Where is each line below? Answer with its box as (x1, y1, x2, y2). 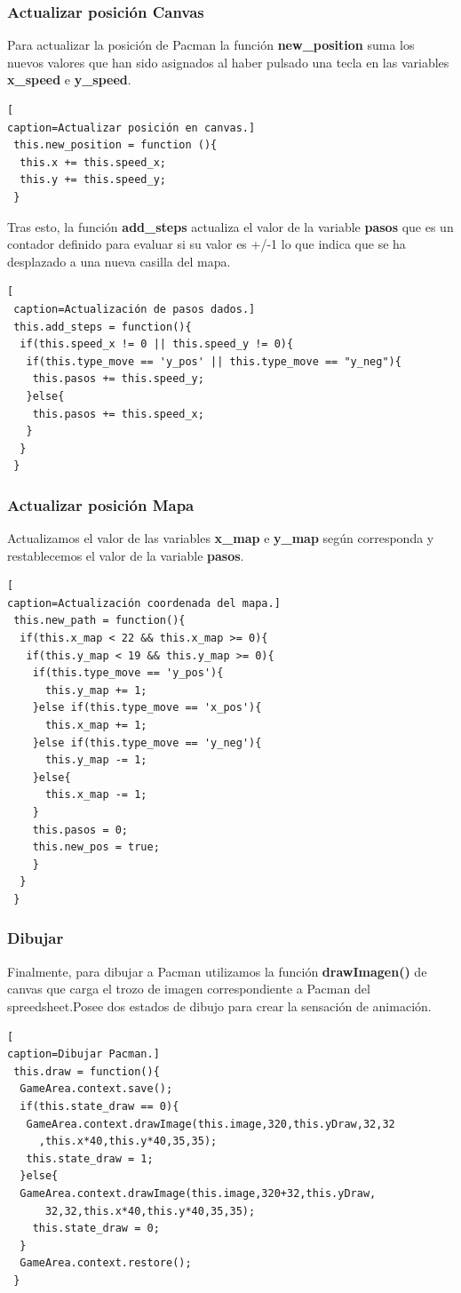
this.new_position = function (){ (13, 139, 218, 152)
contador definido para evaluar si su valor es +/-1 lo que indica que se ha (7, 235, 406, 253)
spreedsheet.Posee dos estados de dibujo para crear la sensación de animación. (7, 996, 432, 1015)
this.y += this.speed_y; (20, 173, 166, 187)
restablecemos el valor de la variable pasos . (7, 546, 244, 564)
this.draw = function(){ (13, 1065, 160, 1078)
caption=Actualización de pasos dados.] (13, 302, 256, 315)
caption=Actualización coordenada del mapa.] (7, 596, 281, 610)
